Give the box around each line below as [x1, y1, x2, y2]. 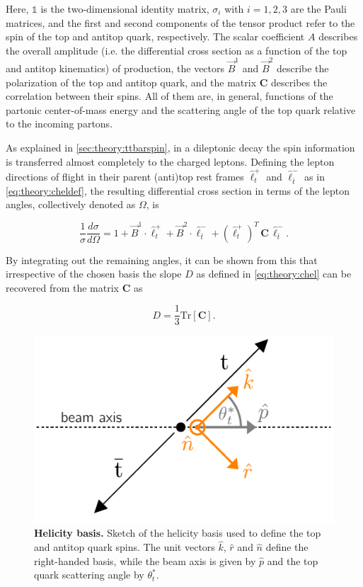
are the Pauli [290, 1, 347, 16]
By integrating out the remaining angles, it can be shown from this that [6, 252, 318, 267]
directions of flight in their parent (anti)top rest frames [6, 169, 244, 183]
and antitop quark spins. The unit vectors [34, 540, 215, 554]
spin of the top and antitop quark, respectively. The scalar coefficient [6, 29, 305, 44]
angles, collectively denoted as [6, 197, 136, 212]
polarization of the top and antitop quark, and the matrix [6, 74, 257, 89]
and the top [267, 553, 318, 568]
